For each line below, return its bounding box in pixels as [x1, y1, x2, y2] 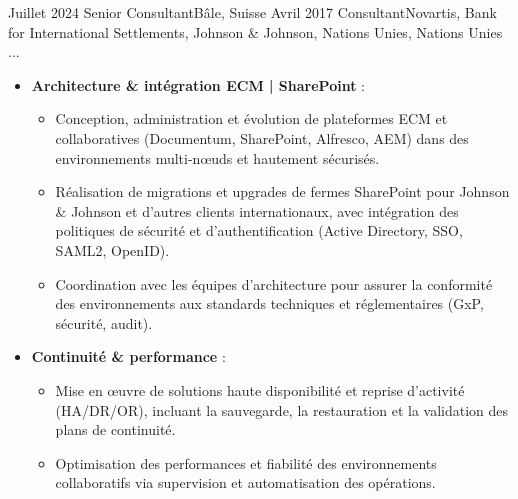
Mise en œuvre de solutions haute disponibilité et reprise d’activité [55, 379, 465, 400]
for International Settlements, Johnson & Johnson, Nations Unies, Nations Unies [8, 21, 503, 42]
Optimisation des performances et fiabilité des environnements [55, 452, 437, 473]
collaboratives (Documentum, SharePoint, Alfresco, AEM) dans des [55, 127, 469, 148]
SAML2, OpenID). [55, 239, 170, 260]
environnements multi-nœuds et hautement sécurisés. [55, 147, 380, 168]
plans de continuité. [55, 419, 176, 440]
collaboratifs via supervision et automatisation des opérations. [55, 472, 436, 493]
